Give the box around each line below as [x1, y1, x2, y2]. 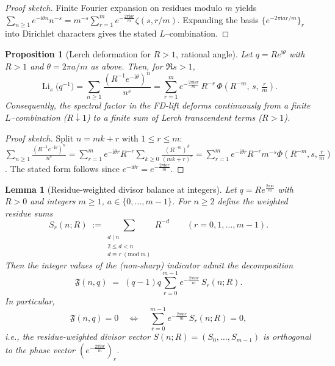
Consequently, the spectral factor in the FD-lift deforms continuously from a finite [5, 99, 311, 112]
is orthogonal [263, 330, 311, 343]
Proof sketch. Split [5, 131, 74, 144]
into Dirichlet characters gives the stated [5, 27, 157, 40]
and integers [30, 195, 76, 207]
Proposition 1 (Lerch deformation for [5, 47, 151, 60]
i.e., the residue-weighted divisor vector [5, 330, 151, 343]
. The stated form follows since [5, 162, 120, 174]
